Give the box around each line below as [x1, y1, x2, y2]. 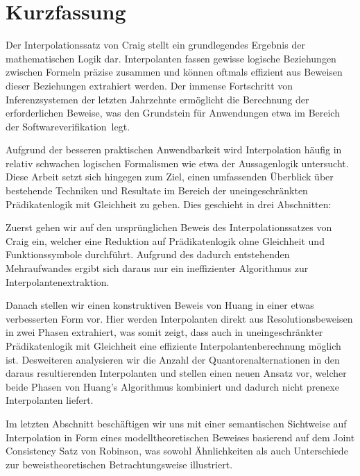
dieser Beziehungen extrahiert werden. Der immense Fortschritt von [6, 78, 293, 92]
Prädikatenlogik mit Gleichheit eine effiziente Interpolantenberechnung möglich [6, 339, 341, 352]
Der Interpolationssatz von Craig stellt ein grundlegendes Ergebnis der [6, 37, 305, 52]
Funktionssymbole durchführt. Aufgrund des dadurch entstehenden [6, 247, 290, 262]
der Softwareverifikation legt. [6, 119, 130, 133]
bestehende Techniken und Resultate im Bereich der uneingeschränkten [6, 183, 308, 198]
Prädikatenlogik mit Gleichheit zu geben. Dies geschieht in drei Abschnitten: [6, 196, 332, 211]
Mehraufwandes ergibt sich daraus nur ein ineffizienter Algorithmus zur [6, 261, 309, 275]
